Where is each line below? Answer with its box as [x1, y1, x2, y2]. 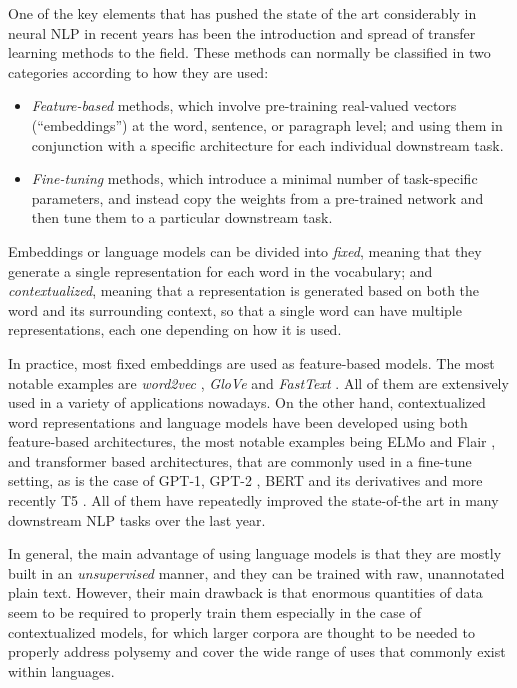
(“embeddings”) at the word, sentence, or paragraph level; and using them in [31, 114, 503, 135]
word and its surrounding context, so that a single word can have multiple [8, 299, 462, 320]
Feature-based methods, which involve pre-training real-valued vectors [31, 95, 457, 116]
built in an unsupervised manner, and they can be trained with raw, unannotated [8, 562, 505, 583]
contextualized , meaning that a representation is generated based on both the [8, 280, 480, 301]
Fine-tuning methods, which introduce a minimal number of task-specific [31, 168, 478, 189]
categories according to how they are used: [8, 61, 269, 82]
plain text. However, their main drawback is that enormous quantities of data [8, 582, 483, 603]
